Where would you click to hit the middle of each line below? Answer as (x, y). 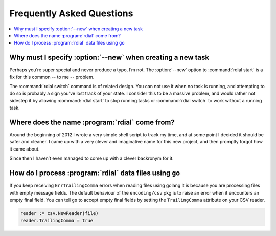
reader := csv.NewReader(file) (60, 213)
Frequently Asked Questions (71, 13)
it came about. (25, 149)
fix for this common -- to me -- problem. (52, 77)
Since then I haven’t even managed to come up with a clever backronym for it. (91, 158)
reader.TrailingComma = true (57, 221)
